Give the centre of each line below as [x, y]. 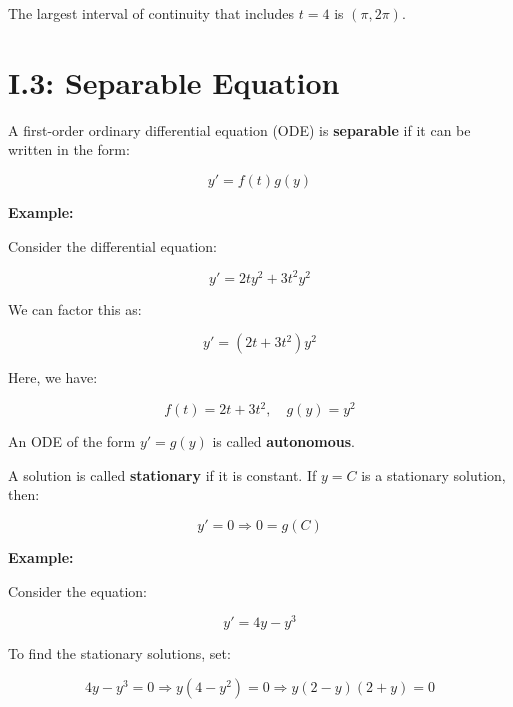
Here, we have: [53, 377]
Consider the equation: [77, 590]
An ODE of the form [72, 441]
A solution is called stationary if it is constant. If [162, 474]
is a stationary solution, [433, 474]
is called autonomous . [283, 441]
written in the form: [69, 149]
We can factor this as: [75, 308]
